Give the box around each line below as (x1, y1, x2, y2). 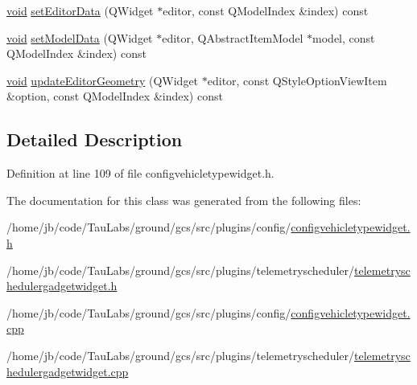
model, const (312, 29, 375, 46)
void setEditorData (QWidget (6, 2, 154, 18)
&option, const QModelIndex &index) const (6, 88, 223, 104)
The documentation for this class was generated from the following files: (6, 191, 361, 208)
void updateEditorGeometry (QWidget (6, 72, 199, 88)
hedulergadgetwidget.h (6, 277, 118, 294)
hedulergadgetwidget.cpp (6, 362, 129, 379)
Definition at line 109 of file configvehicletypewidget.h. (6, 165, 275, 182)
